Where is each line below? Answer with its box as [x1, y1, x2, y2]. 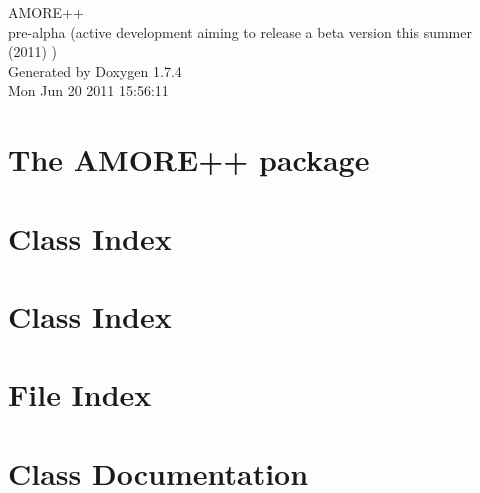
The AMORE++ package [8, 139, 370, 180]
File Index [8, 374, 152, 415]
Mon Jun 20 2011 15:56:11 [8, 80, 169, 101]
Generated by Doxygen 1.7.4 [8, 60, 182, 81]
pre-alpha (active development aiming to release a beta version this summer [8, 21, 472, 42]
